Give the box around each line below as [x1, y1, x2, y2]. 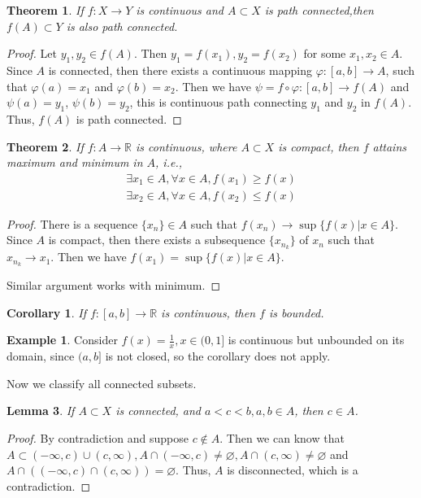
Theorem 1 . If [7, 2, 84, 18]
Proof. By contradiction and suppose [7, 429, 189, 446]
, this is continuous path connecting [129, 94, 307, 111]
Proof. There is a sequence [7, 215, 138, 232]
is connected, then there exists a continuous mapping [48, 61, 313, 78]
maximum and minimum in [7, 154, 143, 171]
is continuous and [136, 2, 224, 18]
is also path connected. [66, 17, 178, 34]
